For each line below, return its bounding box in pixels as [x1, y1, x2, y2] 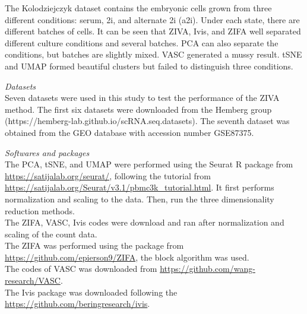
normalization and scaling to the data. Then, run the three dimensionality [5, 192, 274, 205]
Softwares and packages [5, 146, 90, 158]
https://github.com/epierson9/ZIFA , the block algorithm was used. [5, 250, 249, 263]
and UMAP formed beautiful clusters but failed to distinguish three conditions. [5, 59, 293, 72]
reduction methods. [5, 204, 75, 217]
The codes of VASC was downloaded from [5, 262, 157, 275]
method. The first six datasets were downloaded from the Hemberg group [5, 103, 272, 115]
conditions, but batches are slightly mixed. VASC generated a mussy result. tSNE [5, 48, 302, 61]
